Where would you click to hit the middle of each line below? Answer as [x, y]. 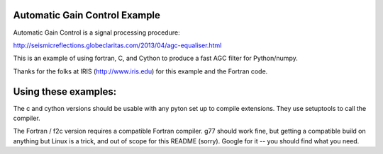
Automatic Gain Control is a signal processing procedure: [96, 32]
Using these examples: [65, 91]
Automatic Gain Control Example [87, 15]
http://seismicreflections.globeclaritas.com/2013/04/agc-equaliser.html [117, 45]
